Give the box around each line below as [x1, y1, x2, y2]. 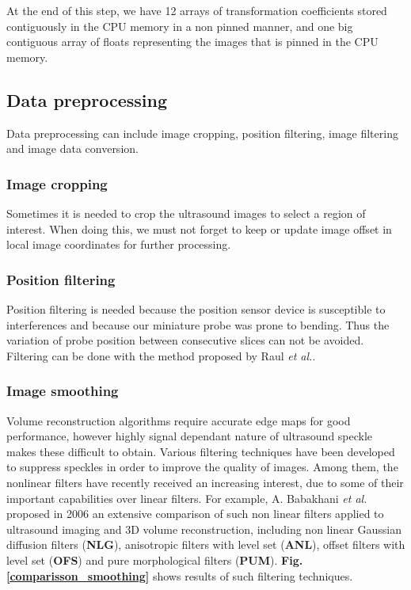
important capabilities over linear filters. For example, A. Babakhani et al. [6, 489, 367, 506]
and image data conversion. [6, 140, 139, 157]
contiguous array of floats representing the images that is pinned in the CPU [6, 33, 379, 50]
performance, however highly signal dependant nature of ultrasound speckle [6, 428, 373, 444]
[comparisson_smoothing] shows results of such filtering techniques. [6, 567, 353, 584]
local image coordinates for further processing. [6, 236, 231, 253]
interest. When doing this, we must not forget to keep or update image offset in [6, 220, 392, 237]
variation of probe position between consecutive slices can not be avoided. [6, 332, 364, 348]
